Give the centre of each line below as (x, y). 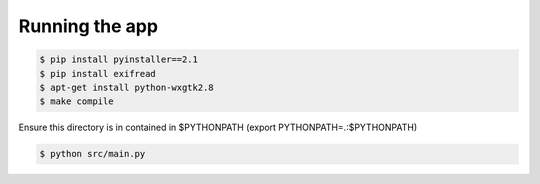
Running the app (88, 26)
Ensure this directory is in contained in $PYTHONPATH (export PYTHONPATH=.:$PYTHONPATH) (218, 127)
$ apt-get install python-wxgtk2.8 (126, 87)
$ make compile (76, 101)
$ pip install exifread (98, 73)
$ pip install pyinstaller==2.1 (119, 59)
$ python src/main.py (92, 154)
